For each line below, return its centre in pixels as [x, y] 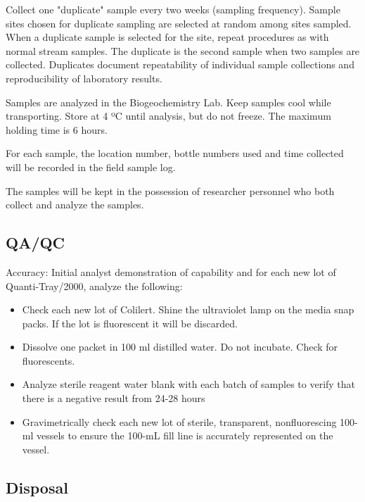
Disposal [37, 487]
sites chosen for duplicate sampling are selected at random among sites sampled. [179, 23]
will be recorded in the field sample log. [91, 167]
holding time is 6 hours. [57, 129]
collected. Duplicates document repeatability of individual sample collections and [180, 64]
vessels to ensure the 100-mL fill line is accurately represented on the [185, 435]
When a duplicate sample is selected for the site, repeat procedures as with [167, 37]
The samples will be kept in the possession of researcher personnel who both [170, 190]
